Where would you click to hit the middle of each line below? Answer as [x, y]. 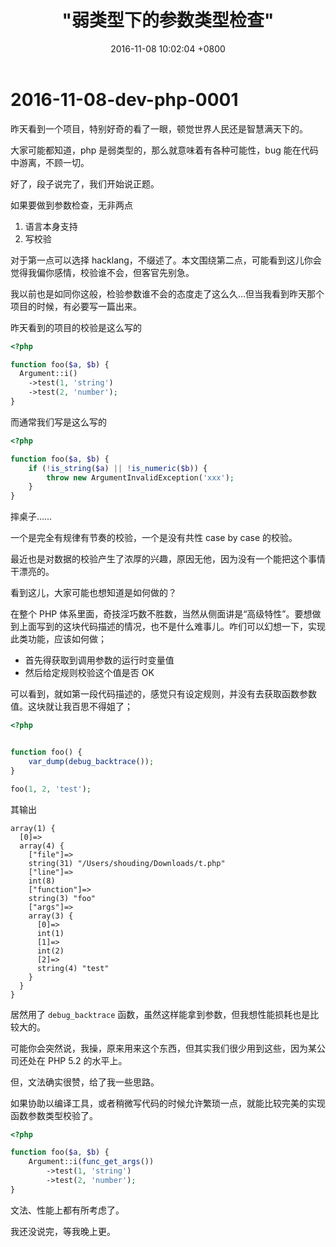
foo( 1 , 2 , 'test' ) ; [51, 789]
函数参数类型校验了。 [54, 1115]
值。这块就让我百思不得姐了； [71, 707]
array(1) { [33, 828]
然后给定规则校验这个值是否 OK [89, 673]
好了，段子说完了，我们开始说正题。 [85, 183]
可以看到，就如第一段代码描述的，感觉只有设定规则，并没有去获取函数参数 [163, 694]
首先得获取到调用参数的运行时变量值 [99, 660]
